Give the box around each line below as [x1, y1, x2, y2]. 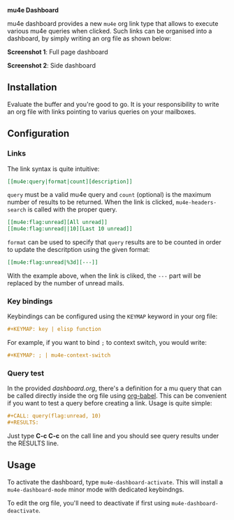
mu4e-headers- [175, 199, 217, 207]
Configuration [7, 128, 70, 140]
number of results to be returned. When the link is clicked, [7, 198, 175, 207]
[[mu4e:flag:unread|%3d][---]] [7, 259, 98, 266]
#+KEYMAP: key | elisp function [7, 326, 101, 333]
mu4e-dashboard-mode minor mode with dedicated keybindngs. [7, 485, 184, 493]
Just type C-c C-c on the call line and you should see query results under [7, 432, 219, 440]
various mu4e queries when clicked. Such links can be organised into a [7, 27, 212, 35]
